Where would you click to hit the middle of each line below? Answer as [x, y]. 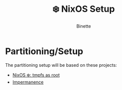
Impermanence [28, 82]
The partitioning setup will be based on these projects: [61, 65]
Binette [84, 26]
